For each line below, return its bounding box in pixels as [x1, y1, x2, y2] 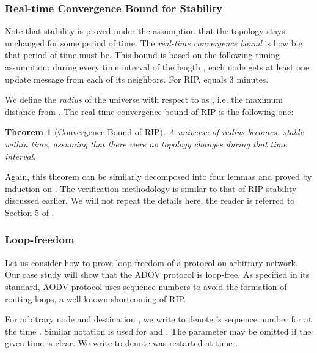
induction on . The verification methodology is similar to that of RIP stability [5, 182, 297, 195]
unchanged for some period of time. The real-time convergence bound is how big [5, 36, 303, 49]
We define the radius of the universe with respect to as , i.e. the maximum [5, 93, 283, 106]
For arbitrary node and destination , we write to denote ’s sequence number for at [5, 313, 312, 325]
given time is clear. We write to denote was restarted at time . [5, 336, 238, 349]
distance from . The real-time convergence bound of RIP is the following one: [5, 105, 294, 117]
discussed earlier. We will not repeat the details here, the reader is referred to [5, 194, 295, 207]
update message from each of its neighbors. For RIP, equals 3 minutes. [5, 72, 269, 85]
